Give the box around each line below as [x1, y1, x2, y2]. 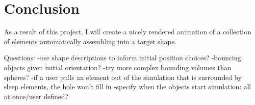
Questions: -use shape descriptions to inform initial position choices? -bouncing [4, 52, 241, 63]
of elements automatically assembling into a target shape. [4, 36, 177, 46]
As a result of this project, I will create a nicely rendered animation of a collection [4, 26, 252, 37]
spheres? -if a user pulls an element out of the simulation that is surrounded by [4, 72, 242, 82]
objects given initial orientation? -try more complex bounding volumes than [4, 62, 231, 72]
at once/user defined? [4, 91, 69, 101]
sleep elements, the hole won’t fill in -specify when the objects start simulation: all [4, 81, 251, 92]
